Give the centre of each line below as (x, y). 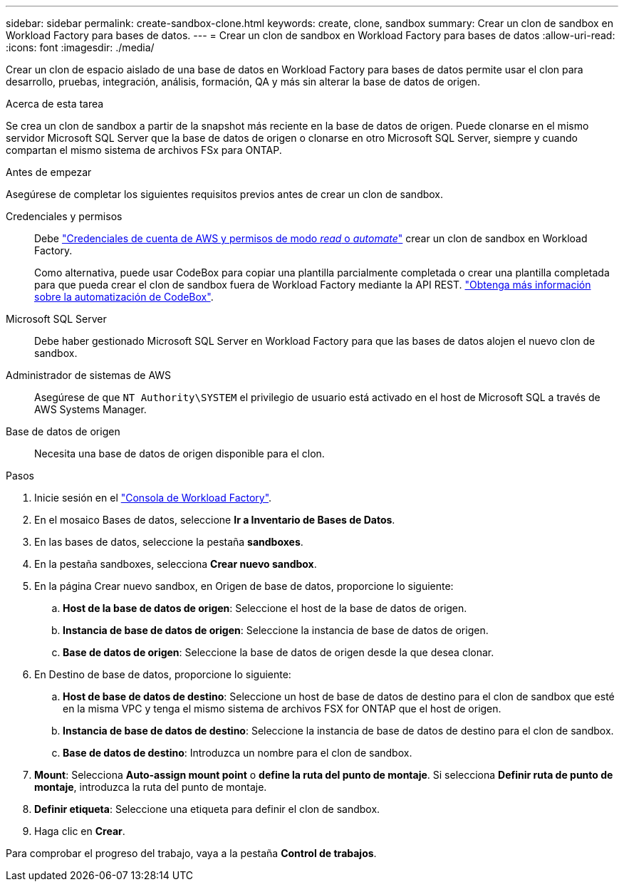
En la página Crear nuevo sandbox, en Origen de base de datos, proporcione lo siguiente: (244, 586)
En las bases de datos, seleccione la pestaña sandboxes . (169, 542)
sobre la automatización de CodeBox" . (124, 297)
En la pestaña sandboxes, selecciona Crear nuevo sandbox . (176, 564)
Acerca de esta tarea (55, 104)
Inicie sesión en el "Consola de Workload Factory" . (153, 498)
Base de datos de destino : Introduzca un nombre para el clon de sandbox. (238, 753)
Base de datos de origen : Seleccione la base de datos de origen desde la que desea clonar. (279, 652)
